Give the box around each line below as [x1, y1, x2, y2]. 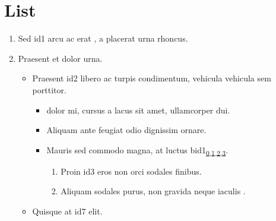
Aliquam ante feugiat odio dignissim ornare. [46, 124, 207, 136]
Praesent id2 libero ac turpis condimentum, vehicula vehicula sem [32, 72, 271, 84]
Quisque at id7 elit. [32, 205, 103, 217]
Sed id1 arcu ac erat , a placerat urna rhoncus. [18, 32, 188, 45]
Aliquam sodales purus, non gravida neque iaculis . [61, 185, 246, 197]
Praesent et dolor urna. [18, 52, 103, 64]
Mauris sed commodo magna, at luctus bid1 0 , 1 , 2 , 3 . [46, 143, 229, 157]
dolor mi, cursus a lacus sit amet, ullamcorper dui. [46, 103, 230, 116]
